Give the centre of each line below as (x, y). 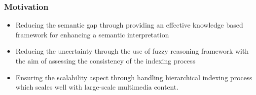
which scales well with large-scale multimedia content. (97, 87)
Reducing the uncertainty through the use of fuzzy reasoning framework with (132, 51)
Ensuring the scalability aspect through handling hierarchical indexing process (134, 77)
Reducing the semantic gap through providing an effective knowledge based (129, 25)
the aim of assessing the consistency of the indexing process (106, 61)
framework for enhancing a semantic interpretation (92, 34)
